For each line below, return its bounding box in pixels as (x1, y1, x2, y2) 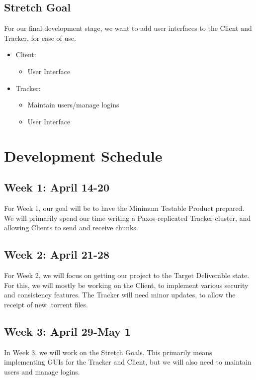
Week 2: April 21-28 (4, 247, 110, 262)
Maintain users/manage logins (27, 99, 119, 110)
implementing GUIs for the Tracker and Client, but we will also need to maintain (4, 357, 252, 367)
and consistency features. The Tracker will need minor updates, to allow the (4, 289, 236, 300)
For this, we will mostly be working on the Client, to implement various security (4, 280, 249, 290)
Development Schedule (4, 145, 163, 166)
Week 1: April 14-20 (4, 180, 110, 195)
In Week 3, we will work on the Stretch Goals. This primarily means (4, 347, 212, 357)
